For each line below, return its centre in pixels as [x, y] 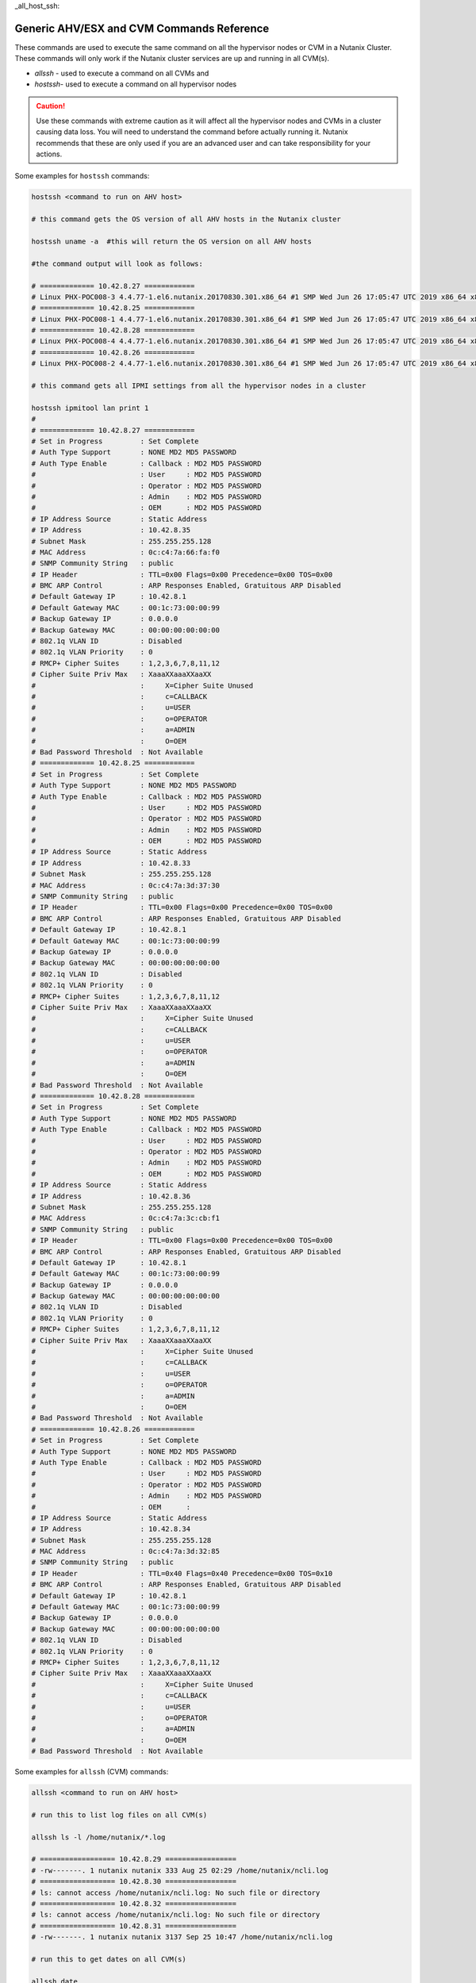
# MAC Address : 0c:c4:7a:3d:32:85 [125, 1551]
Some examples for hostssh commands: [82, 176]
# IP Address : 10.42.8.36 [111, 1196]
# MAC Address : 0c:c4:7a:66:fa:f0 [125, 552]
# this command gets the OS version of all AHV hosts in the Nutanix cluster [186, 219]
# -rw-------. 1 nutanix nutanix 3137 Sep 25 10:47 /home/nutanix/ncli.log [182, 1937]
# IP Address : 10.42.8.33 [111, 863]
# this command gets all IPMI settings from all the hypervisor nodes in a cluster [199, 386]
